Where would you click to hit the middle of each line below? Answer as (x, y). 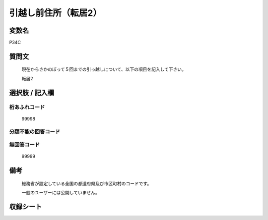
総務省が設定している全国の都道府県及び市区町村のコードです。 (87, 183)
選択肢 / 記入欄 (32, 92)
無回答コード (25, 145)
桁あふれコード (27, 107)
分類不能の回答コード (35, 131)
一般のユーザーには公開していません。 (61, 193)
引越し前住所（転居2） (55, 13)
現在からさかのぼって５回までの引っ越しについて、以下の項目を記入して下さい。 (104, 69)
